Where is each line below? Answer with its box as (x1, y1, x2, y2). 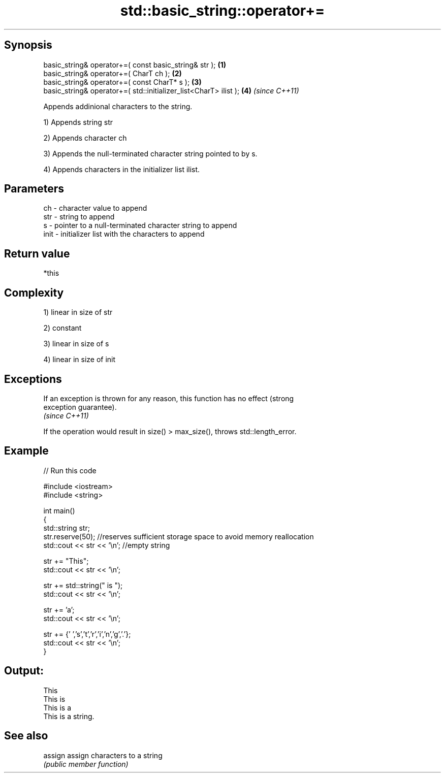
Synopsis (4, 39, 52, 52)
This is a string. (43, 711, 94, 721)
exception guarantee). (43, 402, 117, 411)
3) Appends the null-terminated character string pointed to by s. (43, 149, 258, 158)
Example (4, 444, 49, 458)
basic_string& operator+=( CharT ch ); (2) (43, 69, 182, 78)
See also (4, 729, 48, 742)
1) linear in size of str (43, 308, 113, 317)
